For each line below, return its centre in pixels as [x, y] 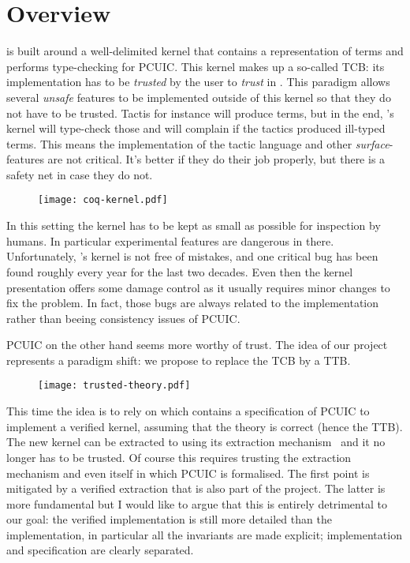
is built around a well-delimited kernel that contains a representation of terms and [205, 51]
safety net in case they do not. [80, 174]
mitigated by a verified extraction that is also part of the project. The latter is [196, 488]
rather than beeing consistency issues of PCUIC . [123, 318]
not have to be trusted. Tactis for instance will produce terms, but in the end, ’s [200, 113]
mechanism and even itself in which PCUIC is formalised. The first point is [188, 473]
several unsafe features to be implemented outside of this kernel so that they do [199, 97]
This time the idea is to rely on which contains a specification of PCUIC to [188, 411]
